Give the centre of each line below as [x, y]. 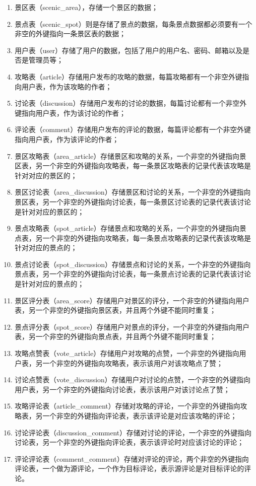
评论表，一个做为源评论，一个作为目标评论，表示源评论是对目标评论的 [129, 468]
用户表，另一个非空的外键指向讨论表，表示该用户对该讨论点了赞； [122, 389]
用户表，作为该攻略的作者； [67, 86]
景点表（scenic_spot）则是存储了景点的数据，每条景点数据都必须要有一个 [133, 24]
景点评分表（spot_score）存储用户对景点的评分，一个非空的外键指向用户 [132, 326]
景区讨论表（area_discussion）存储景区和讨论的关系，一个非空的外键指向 [132, 192]
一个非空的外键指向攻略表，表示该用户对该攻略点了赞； [133, 363]
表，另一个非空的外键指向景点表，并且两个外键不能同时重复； [115, 336]
